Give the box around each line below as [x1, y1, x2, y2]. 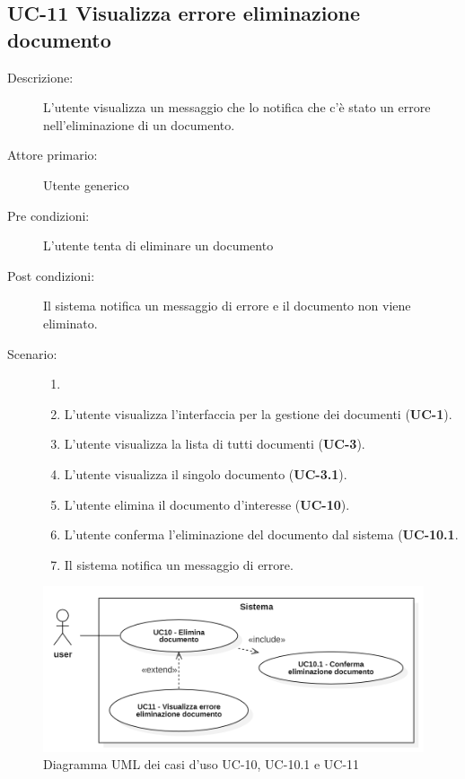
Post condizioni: [7, 266, 95, 284]
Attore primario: [7, 145, 98, 164]
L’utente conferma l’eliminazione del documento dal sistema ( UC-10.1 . [64, 525, 459, 544]
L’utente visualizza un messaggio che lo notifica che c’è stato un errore [43, 98, 431, 117]
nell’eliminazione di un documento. [43, 115, 235, 134]
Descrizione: [7, 67, 74, 86]
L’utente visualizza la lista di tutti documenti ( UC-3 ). [64, 434, 365, 453]
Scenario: [7, 344, 57, 363]
